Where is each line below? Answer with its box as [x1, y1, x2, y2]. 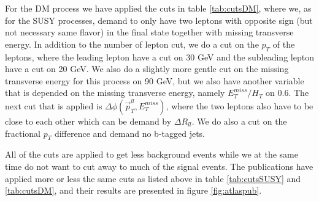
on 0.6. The [266, 86, 309, 99]
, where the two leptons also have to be [166, 99, 313, 112]
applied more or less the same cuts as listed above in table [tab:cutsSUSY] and [5, 172, 301, 185]
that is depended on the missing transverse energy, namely [5, 86, 225, 99]
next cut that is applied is [5, 99, 102, 112]
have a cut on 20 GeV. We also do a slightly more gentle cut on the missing [5, 62, 289, 75]
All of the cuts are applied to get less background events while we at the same [5, 148, 298, 161]
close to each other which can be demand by [5, 114, 172, 127]
